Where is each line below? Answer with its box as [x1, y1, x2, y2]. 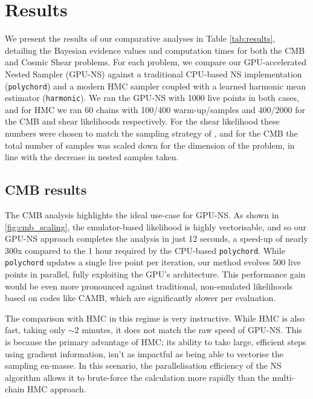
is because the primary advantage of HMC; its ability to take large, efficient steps [5, 336, 306, 348]
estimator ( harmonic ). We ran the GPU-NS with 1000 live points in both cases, [5, 91, 299, 104]
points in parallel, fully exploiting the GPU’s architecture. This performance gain [5, 268, 306, 281]
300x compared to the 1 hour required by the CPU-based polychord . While [5, 244, 285, 256]
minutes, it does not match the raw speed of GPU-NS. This [82, 323, 302, 336]
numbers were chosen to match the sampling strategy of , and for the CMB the [5, 127, 298, 139]
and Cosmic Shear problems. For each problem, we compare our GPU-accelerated [5, 56, 307, 68]
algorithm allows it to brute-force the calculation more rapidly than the [5, 371, 269, 383]
